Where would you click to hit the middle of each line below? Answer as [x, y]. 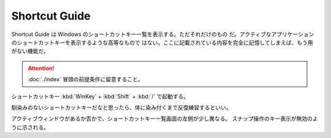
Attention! [41, 68]
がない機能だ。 [30, 51]
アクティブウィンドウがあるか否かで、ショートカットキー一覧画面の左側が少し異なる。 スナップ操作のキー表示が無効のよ [165, 118]
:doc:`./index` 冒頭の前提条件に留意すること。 [86, 79]
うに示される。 [30, 127]
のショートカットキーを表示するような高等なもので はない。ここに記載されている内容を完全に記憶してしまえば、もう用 [162, 42]
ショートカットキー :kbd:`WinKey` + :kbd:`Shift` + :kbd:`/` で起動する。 [100, 96]
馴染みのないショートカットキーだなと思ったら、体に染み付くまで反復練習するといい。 [121, 107]
